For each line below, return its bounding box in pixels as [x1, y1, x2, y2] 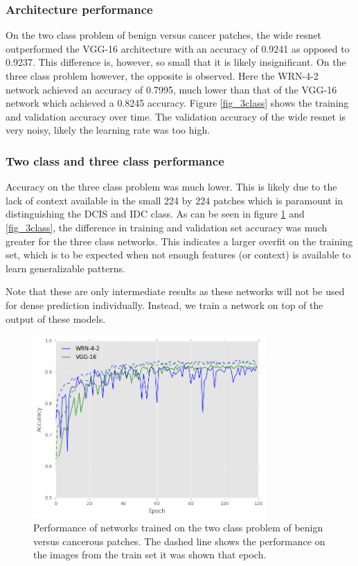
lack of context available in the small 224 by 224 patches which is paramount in [6, 193, 343, 207]
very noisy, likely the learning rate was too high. [6, 123, 211, 137]
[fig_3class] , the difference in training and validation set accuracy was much [6, 220, 328, 234]
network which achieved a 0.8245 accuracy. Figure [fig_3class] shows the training [6, 96, 349, 110]
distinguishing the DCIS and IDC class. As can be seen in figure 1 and [6, 206, 305, 221]
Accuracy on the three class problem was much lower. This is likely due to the [6, 179, 337, 194]
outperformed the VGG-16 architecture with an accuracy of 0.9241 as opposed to [6, 41, 350, 55]
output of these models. [6, 311, 106, 326]
